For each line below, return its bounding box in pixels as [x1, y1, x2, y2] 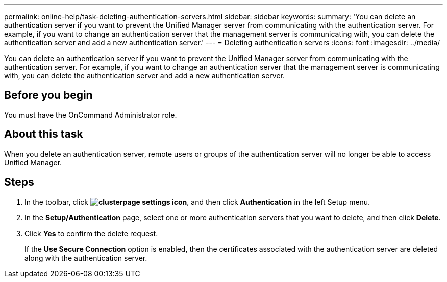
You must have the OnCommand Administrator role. [4, 110, 177, 119]
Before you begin [4, 89, 93, 102]
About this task [4, 128, 83, 141]
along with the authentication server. [24, 253, 147, 262]
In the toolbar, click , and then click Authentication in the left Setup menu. [24, 197, 370, 206]
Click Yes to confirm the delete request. [24, 229, 158, 238]
